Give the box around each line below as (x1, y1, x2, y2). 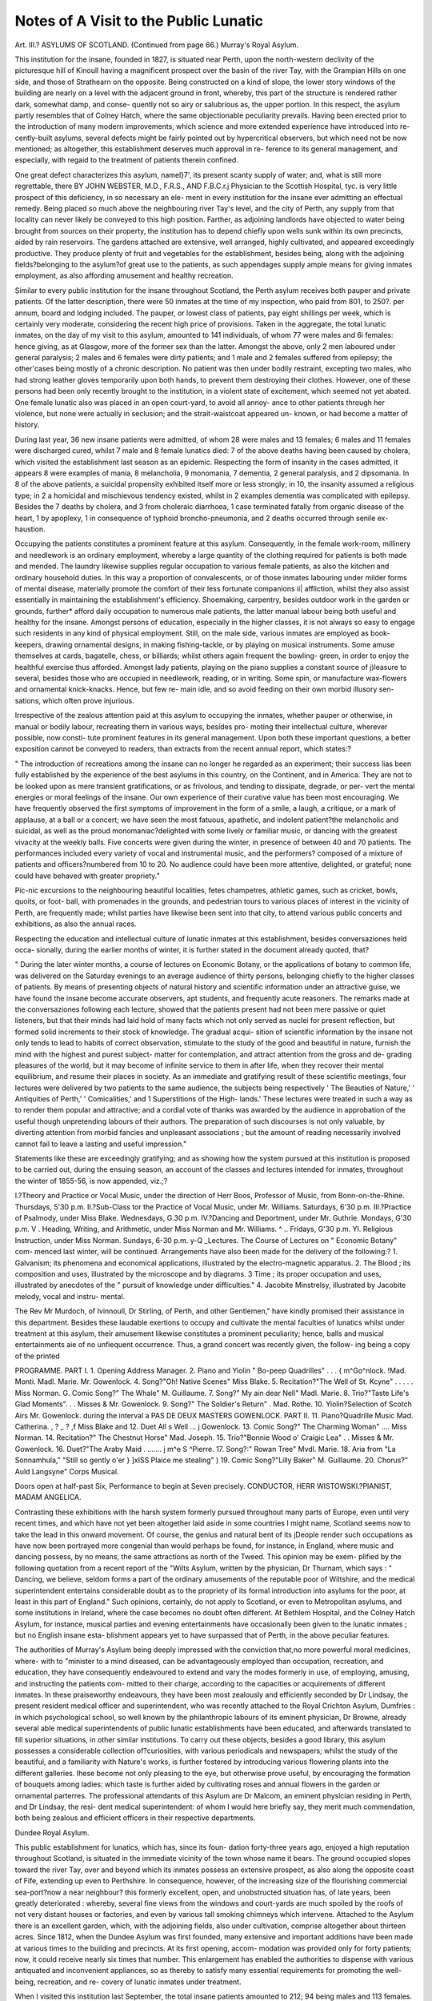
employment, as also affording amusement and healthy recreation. (14, 271, 234, 280)
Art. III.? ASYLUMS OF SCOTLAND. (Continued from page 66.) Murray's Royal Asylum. (14, 40, 299, 50)
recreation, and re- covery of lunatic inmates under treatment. (37, 1977, 242, 1987)
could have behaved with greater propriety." (14, 871, 160, 880)
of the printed (14, 1351, 60, 1361)
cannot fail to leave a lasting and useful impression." (14, 1139, 187, 1149)
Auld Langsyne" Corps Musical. (14, 1466, 119, 1476)
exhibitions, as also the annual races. (14, 919, 137, 928)
